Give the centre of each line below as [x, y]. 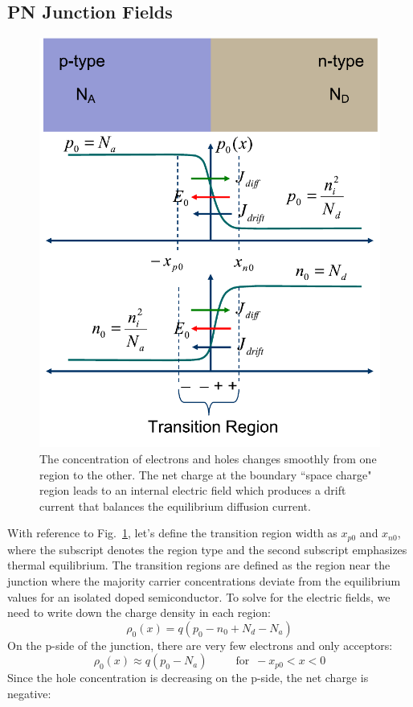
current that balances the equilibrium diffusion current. [175, 506]
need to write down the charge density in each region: [139, 612]
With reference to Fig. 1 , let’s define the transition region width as [172, 533]
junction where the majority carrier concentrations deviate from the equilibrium [204, 580]
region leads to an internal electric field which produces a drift [193, 490]
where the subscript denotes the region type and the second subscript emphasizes [207, 549]
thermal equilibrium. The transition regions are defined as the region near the [199, 565]
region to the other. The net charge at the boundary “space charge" [206, 474]
